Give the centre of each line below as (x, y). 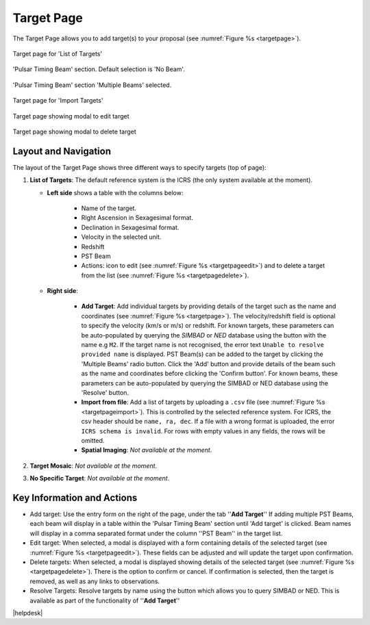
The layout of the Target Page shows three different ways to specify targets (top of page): (139, 167)
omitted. (93, 440)
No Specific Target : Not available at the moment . (100, 479)
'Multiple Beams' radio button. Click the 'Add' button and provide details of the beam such (208, 363)
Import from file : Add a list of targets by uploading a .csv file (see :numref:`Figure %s (203, 402)
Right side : (62, 291)
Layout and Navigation (62, 151)
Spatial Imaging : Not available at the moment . (147, 450)
